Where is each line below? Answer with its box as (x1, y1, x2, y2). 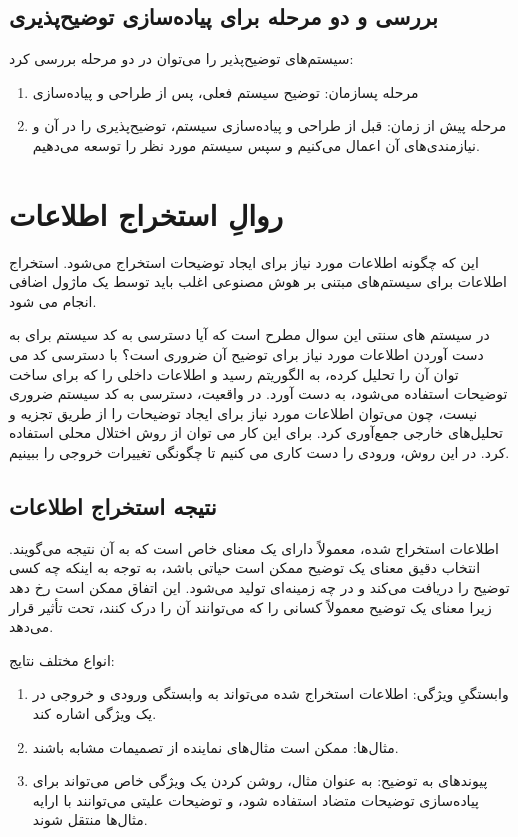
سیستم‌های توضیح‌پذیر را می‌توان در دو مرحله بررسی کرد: (9, 48, 354, 69)
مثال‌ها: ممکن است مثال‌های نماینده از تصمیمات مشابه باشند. (32, 736, 399, 757)
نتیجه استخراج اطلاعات (9, 491, 217, 522)
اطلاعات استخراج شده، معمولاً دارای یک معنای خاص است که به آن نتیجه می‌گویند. (9, 537, 499, 558)
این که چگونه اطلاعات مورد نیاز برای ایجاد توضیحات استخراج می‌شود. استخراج (9, 251, 479, 272)
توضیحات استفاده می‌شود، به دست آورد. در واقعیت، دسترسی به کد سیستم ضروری (9, 383, 508, 404)
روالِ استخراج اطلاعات (9, 193, 284, 234)
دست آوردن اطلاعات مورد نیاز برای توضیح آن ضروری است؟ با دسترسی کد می (9, 344, 484, 365)
